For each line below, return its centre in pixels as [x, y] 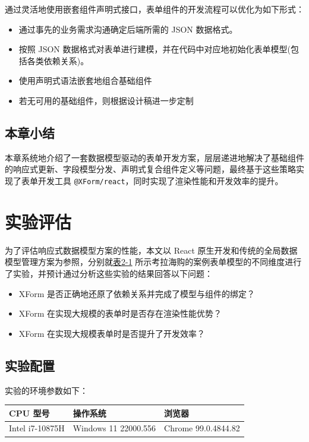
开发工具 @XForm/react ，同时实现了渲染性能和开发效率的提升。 [160, 180]
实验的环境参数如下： [46, 390]
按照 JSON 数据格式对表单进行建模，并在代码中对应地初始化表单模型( [154, 49]
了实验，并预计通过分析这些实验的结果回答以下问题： [109, 273]
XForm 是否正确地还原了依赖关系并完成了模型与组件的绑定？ [137, 293]
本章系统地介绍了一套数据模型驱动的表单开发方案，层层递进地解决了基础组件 [154, 157]
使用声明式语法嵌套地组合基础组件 [85, 80]
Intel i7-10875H [37, 428]
